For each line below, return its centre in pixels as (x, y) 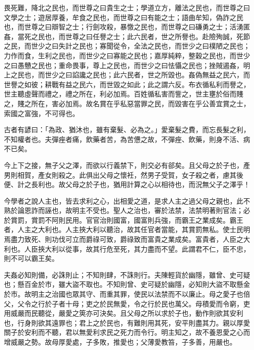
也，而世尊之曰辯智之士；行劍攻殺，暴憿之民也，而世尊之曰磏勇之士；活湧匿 (127, 27)
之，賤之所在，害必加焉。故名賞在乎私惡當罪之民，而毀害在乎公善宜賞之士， (127, 103)
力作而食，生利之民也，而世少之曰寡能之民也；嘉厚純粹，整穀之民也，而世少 (127, 55)
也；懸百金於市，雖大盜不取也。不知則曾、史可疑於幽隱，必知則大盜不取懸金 (127, 284)
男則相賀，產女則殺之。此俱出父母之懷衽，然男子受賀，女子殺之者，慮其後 (124, 175)
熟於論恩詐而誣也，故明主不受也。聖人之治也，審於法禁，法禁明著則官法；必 (127, 210)
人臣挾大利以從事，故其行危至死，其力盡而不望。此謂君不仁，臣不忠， (137, 248)
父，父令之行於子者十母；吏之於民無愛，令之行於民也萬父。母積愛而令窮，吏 (127, 303)
